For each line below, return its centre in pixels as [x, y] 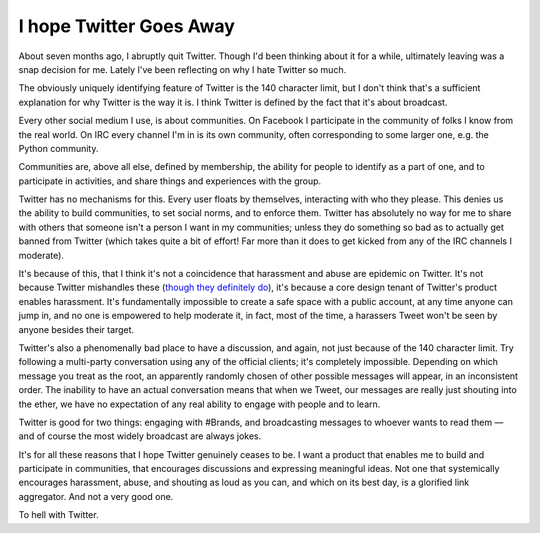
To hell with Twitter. [58, 515]
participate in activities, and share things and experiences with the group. [170, 181]
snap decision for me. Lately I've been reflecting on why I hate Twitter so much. [182, 69]
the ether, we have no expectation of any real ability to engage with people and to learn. [199, 404]
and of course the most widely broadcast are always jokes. [140, 436]
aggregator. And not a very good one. [96, 496]
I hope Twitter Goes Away [126, 26]
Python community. [58, 148]
